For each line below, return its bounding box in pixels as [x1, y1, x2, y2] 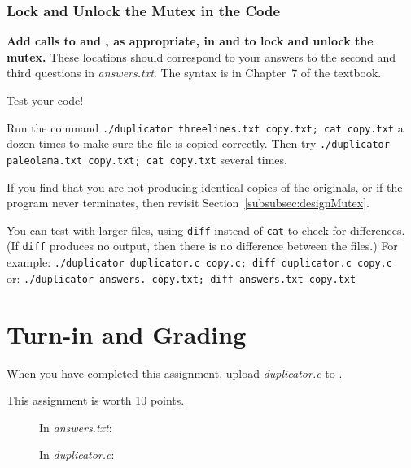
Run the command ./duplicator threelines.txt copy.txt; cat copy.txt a [7, 119, 404, 136]
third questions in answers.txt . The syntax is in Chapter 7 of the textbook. [7, 64, 382, 81]
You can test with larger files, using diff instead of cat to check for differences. [7, 221, 405, 238]
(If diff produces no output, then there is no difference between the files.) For [7, 237, 398, 254]
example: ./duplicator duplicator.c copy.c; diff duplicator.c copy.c [7, 253, 392, 271]
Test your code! [7, 92, 84, 108]
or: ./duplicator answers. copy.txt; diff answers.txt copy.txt [7, 269, 356, 286]
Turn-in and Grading [7, 317, 247, 350]
